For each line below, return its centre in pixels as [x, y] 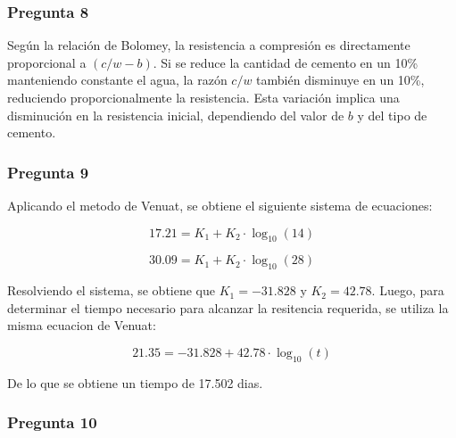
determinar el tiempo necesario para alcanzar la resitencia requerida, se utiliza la [228, 307]
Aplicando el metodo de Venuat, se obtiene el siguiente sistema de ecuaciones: [220, 205]
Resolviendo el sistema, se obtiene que [112, 290]
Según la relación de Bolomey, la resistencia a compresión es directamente [209, 45]
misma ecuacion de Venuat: [82, 325]
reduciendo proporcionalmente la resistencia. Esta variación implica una [203, 97]
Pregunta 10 [52, 422]
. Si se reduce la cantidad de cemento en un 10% [286, 62]
